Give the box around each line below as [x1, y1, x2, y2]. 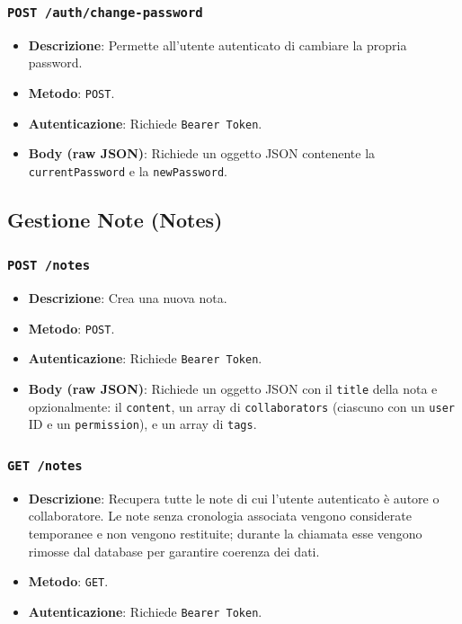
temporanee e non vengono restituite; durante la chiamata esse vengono [28, 523, 422, 542]
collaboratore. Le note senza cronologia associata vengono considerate [28, 506, 412, 525]
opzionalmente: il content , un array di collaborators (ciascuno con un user [28, 397, 455, 415]
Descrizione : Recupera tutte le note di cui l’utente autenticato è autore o [28, 488, 440, 507]
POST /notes [7, 258, 91, 273]
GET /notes [7, 458, 83, 473]
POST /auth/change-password [7, 4, 203, 20]
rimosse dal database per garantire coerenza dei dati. [28, 541, 320, 560]
